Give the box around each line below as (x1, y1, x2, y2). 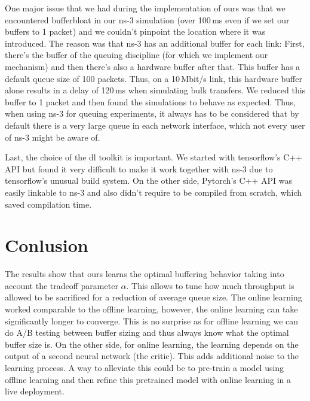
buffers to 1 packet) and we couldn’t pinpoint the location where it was (5, 25, 266, 38)
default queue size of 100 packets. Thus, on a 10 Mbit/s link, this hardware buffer (5, 72, 302, 84)
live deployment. (5, 385, 65, 397)
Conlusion (5, 233, 88, 257)
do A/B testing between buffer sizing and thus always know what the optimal (5, 326, 289, 339)
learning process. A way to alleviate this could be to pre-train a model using (5, 361, 284, 373)
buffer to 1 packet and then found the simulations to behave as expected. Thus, (5, 95, 296, 108)
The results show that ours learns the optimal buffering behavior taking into (5, 268, 284, 280)
